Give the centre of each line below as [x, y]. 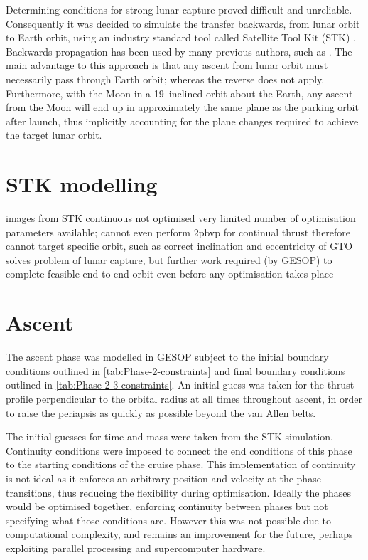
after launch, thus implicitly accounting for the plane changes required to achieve [182, 121]
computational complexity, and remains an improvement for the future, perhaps [179, 534]
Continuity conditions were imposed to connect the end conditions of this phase [179, 450]
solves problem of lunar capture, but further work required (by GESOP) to [169, 259]
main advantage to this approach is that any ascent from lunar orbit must [167, 65]
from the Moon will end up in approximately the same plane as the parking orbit [182, 107]
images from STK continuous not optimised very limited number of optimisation [181, 218]
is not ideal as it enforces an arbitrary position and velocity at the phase [163, 478]
